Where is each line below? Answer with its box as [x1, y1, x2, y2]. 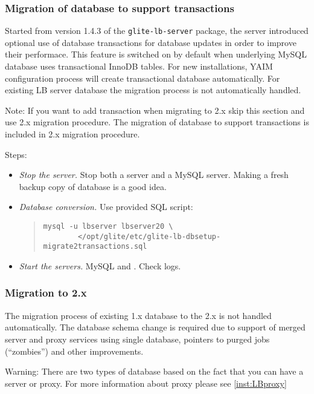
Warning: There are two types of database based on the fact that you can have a [5, 365, 304, 378]
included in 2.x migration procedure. [5, 128, 140, 140]
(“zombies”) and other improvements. [5, 344, 144, 357]
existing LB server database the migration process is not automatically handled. [5, 84, 301, 96]
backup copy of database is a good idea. [19, 180, 167, 192]
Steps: [5, 148, 27, 160]
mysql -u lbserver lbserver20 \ [43, 222, 173, 231]
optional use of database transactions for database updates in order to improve [5, 36, 296, 48]
